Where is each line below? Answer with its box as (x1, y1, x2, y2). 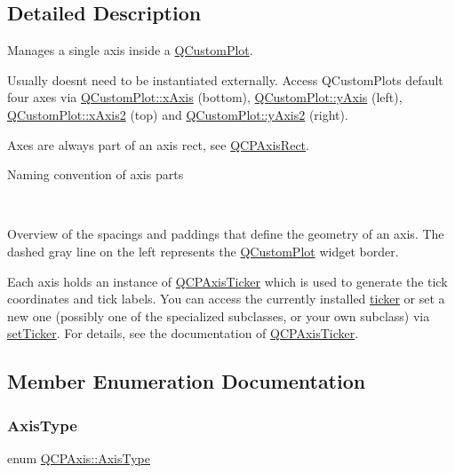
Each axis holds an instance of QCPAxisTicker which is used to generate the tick (7, 272, 448, 290)
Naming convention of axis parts (7, 165, 184, 184)
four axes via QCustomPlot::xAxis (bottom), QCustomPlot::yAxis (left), (7, 88, 403, 106)
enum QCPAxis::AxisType (7, 448, 150, 467)
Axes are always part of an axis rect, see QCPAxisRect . (7, 135, 309, 154)
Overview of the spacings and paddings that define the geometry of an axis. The (7, 225, 444, 243)
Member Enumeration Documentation (7, 367, 366, 395)
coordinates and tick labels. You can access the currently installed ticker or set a (7, 289, 445, 308)
